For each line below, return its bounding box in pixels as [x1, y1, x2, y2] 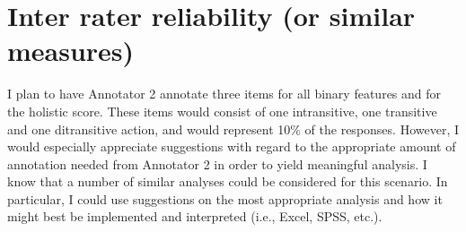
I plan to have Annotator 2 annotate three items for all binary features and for [7, 84, 442, 103]
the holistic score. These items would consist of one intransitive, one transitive [7, 101, 437, 120]
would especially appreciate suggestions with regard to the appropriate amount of [7, 137, 456, 156]
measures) [7, 32, 135, 69]
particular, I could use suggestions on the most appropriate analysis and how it [7, 189, 443, 208]
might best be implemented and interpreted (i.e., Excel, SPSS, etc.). [7, 207, 382, 226]
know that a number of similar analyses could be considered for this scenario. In [7, 172, 448, 191]
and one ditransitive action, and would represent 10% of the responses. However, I [7, 119, 460, 138]
